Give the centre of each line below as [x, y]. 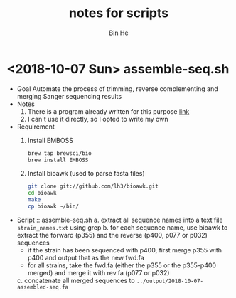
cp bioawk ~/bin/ [53, 207]
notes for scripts [119, 13]
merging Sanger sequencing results [69, 96]
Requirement [36, 127]
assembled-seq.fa [43, 287]
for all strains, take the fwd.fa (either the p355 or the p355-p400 [122, 265]
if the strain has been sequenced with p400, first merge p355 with [124, 250]
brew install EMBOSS [58, 160]
